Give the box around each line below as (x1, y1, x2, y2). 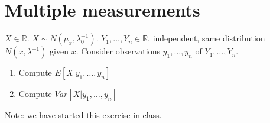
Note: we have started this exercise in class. (5, 109, 162, 121)
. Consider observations (76, 45, 160, 57)
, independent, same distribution (148, 32, 265, 44)
